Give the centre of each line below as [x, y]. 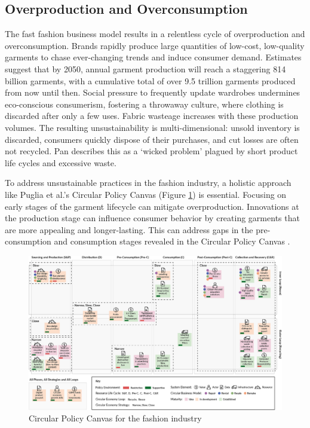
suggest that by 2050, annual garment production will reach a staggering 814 [145, 68]
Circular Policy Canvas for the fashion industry [115, 418]
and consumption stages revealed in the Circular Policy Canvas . [172, 241]
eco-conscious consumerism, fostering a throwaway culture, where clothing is [144, 104]
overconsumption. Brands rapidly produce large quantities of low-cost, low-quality [155, 45]
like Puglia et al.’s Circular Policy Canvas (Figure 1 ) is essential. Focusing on [146, 194]
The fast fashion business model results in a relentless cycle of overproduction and [155, 34]
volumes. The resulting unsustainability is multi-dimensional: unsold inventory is [152, 127]
